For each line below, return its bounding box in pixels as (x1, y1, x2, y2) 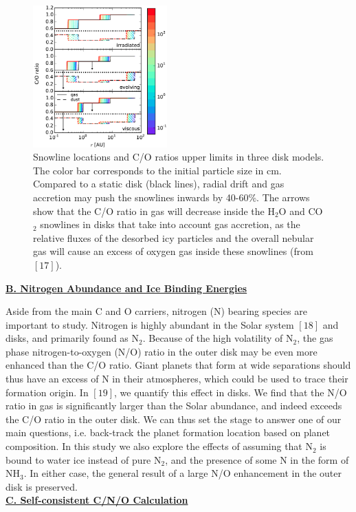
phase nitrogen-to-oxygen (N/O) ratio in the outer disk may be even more (5, 344, 318, 358)
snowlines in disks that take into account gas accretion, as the (40, 217, 300, 232)
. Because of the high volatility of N (142, 331, 293, 345)
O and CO (278, 203, 323, 218)
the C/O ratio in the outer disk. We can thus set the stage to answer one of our (5, 411, 342, 426)
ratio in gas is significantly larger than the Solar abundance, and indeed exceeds (5, 398, 342, 413)
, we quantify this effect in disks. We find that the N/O (113, 385, 347, 399)
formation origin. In (5, 385, 89, 399)
